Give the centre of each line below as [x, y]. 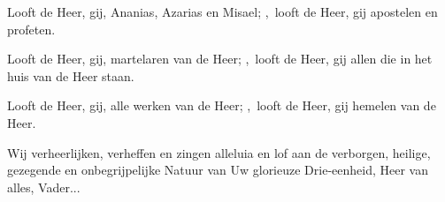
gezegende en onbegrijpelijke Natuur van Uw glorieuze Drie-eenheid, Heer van [218, 170]
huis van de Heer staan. [71, 75]
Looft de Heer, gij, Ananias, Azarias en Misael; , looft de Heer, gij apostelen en [222, 11]
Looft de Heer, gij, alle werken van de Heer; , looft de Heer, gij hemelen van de [222, 105]
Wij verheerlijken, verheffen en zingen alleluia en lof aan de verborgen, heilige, [219, 152]
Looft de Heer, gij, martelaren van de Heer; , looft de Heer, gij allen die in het [220, 59]
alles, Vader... [44, 187]
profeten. [31, 29]
